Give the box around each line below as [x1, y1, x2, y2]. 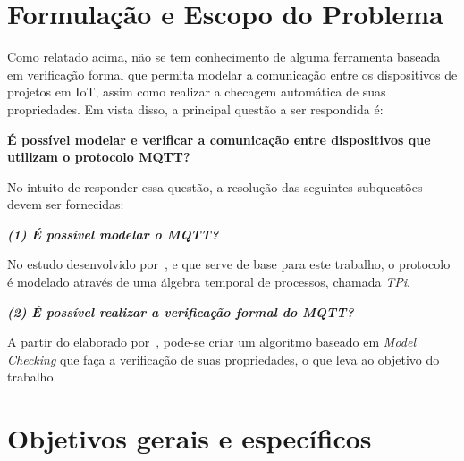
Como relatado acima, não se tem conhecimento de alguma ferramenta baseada [7, 47, 441, 66]
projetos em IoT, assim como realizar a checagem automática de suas [7, 82, 386, 101]
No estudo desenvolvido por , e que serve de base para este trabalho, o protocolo [7, 255, 451, 273]
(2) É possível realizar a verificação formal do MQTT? [7, 302, 354, 321]
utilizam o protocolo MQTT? [7, 147, 190, 166]
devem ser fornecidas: [7, 195, 124, 214]
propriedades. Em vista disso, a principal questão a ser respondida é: [7, 99, 384, 118]
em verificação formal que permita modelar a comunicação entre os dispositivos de [7, 64, 458, 83]
